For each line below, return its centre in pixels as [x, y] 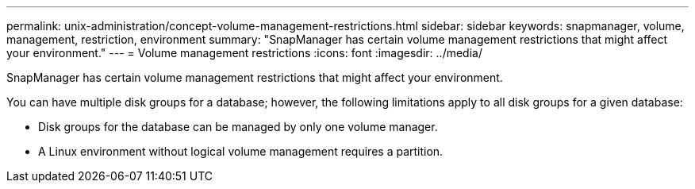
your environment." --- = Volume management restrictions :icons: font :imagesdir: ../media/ [244, 53]
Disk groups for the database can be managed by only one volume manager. [238, 127]
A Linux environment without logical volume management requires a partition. [241, 151]
